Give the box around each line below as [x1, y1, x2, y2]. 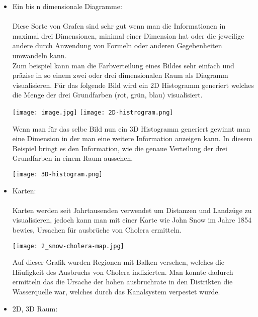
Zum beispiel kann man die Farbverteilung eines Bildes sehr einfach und [12, 60, 234, 70]
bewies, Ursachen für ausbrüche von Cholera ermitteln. [12, 225, 182, 235]
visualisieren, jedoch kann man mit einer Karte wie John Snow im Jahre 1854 [12, 215, 251, 225]
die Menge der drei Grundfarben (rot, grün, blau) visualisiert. [12, 89, 203, 100]
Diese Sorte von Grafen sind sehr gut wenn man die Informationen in [12, 21, 226, 31]
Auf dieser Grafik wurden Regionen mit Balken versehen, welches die [12, 257, 225, 267]
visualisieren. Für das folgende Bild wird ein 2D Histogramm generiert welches [12, 79, 254, 90]
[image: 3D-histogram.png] [12, 170, 103, 178]
